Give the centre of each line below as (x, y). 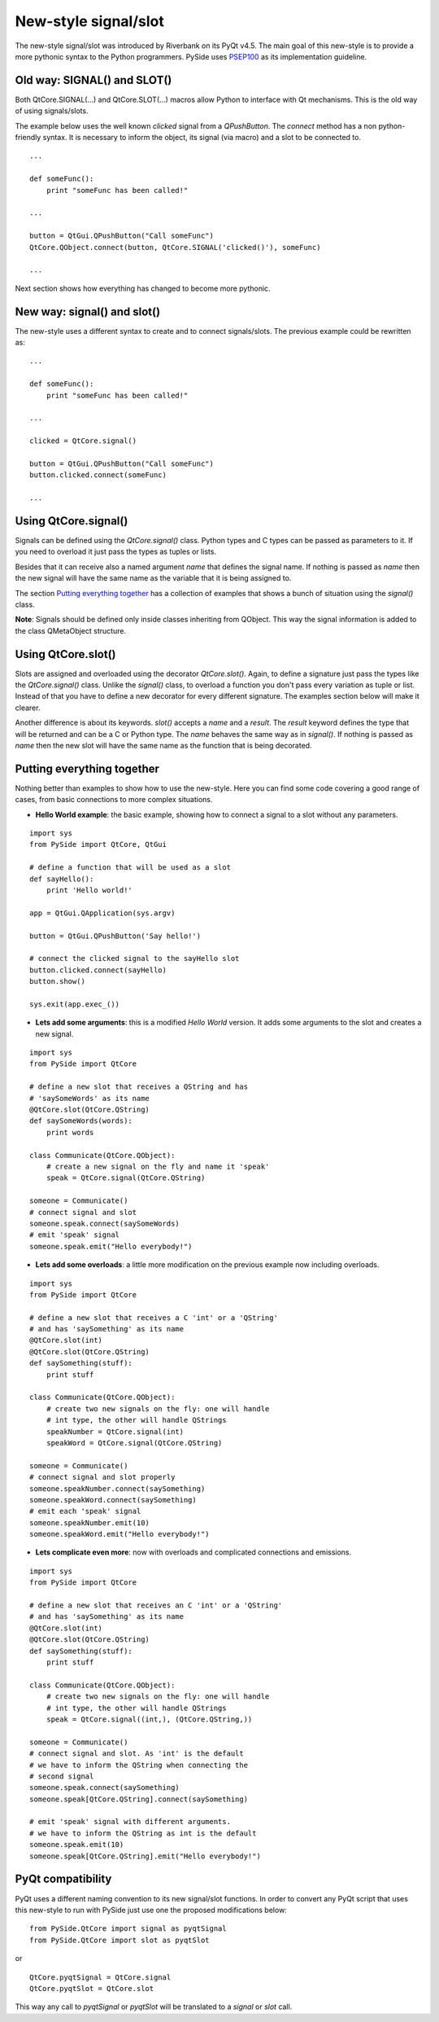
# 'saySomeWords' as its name (90, 1098)
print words (70, 1132)
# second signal (62, 1776)
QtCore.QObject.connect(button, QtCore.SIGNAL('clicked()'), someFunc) (175, 247)
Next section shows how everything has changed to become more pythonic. (143, 288)
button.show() (57, 982)
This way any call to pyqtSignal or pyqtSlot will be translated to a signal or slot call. (154, 2007)
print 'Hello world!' (89, 890)
